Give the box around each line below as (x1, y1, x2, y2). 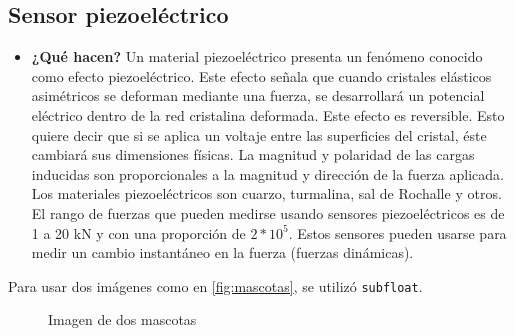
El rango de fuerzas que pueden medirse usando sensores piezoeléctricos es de (31, 202, 505, 223)
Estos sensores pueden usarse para (297, 222, 507, 243)
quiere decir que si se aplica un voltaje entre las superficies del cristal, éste (31, 124, 487, 145)
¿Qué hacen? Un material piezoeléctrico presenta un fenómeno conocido (31, 46, 483, 67)
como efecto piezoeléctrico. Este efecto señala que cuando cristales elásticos (31, 65, 492, 86)
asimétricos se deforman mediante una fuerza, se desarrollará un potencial (31, 85, 485, 106)
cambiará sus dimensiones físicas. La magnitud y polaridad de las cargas (31, 144, 475, 165)
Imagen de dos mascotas (48, 309, 197, 330)
